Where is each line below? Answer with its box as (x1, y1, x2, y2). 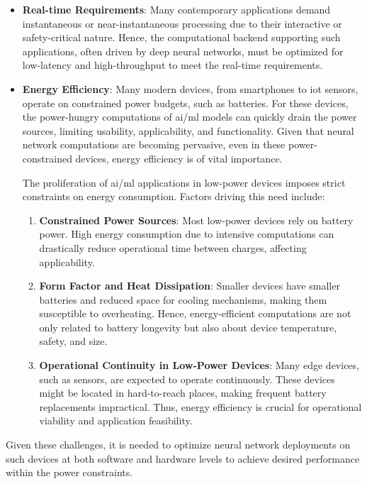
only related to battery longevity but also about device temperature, (39, 319, 337, 334)
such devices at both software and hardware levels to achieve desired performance (6, 451, 360, 466)
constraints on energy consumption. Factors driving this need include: (22, 189, 325, 204)
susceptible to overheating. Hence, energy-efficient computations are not (39, 306, 351, 321)
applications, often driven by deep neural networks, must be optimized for (22, 43, 344, 58)
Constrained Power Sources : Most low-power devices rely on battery (39, 212, 354, 227)
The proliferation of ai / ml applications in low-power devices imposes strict (22, 175, 346, 189)
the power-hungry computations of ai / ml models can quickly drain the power (22, 109, 357, 124)
